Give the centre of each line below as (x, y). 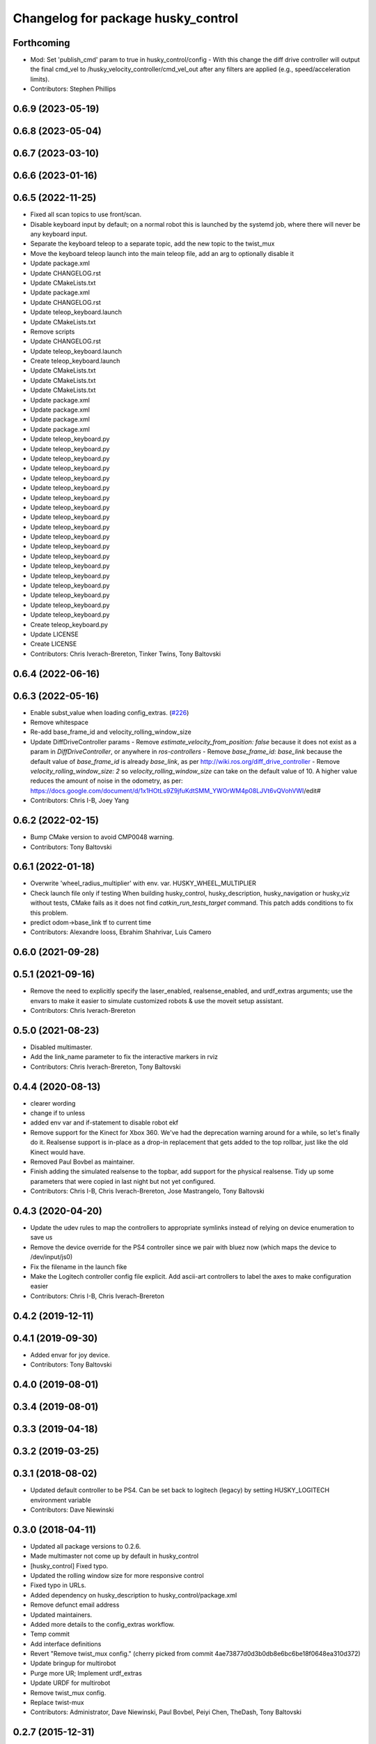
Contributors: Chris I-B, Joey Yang (79, 800)
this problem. (49, 912)
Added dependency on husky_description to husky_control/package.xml (134, 1595)
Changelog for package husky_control (125, 18)
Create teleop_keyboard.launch (75, 361)
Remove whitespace (59, 723)
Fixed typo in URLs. (58, 1585)
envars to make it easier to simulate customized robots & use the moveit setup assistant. (157, 1000)
